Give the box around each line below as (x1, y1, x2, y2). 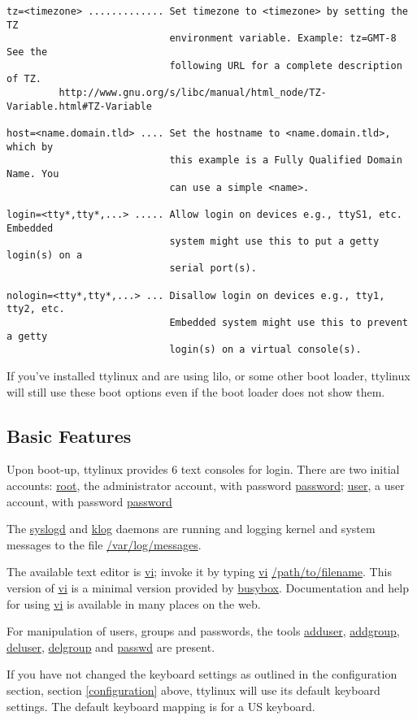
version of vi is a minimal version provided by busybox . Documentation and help (7, 579, 409, 596)
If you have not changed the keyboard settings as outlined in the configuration (7, 666, 397, 683)
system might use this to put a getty (169, 236, 380, 248)
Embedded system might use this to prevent (169, 317, 408, 329)
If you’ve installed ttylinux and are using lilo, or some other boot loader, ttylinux (7, 367, 410, 384)
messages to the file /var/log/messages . (7, 536, 202, 553)
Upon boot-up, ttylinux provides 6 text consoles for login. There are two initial (7, 461, 400, 478)
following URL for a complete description (169, 59, 402, 72)
